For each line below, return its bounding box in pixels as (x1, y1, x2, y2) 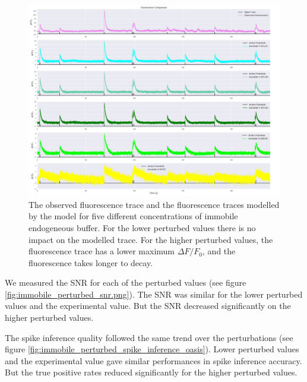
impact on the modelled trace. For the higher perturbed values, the (29, 233, 273, 245)
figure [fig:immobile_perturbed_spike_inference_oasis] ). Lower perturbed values (5, 343, 299, 355)
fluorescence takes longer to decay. (29, 256, 153, 269)
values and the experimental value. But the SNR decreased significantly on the (5, 299, 291, 312)
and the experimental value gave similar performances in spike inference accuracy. (5, 354, 302, 367)
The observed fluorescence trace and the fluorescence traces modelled (29, 198, 280, 210)
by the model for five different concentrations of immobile (29, 210, 238, 222)
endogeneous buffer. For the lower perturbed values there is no (29, 221, 256, 233)
